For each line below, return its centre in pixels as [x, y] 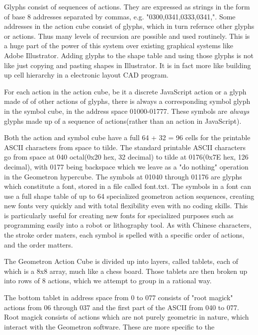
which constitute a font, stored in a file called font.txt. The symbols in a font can [128, 186]
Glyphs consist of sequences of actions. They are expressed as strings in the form [127, 6]
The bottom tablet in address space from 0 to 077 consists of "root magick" [119, 297]
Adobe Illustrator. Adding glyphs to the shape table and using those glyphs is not [129, 55]
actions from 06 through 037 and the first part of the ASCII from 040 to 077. [122, 307]
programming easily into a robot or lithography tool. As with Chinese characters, [128, 225]
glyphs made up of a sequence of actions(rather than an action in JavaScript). [123, 121]
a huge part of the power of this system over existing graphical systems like [119, 45]
